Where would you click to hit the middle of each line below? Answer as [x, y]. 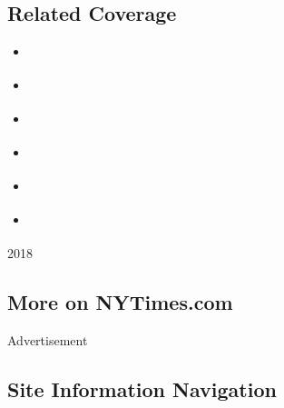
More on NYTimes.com [120, 302]
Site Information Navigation [142, 389]
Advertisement [48, 340]
